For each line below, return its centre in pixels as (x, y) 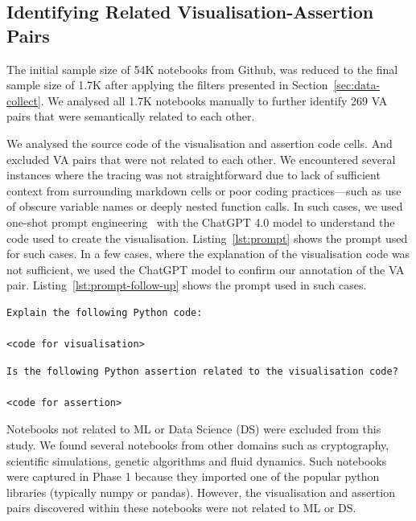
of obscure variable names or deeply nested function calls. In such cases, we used (205, 206)
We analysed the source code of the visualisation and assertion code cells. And (200, 143)
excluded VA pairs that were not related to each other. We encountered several (201, 159)
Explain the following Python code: (105, 312)
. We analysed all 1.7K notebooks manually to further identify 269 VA (214, 100)
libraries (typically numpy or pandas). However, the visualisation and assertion (201, 492)
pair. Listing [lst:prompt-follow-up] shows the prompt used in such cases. (187, 285)
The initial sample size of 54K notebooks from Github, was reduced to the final (202, 69)
